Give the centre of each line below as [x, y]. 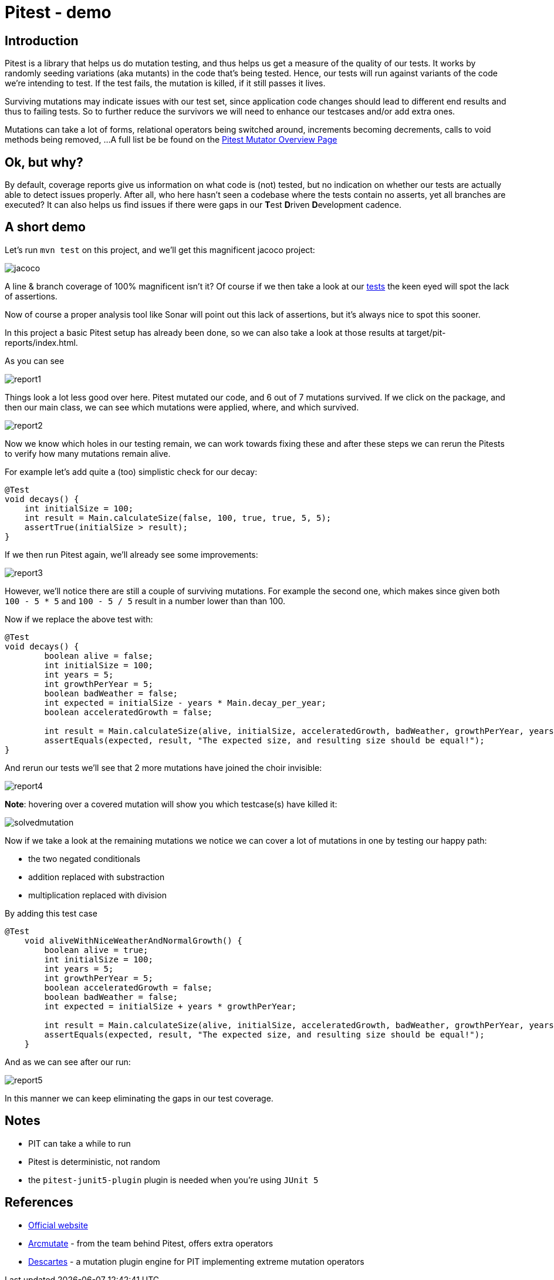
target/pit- [426, 332]
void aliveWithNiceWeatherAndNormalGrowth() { [133, 940]
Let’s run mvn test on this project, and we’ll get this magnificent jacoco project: [160, 250]
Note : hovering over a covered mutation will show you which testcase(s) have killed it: [171, 804]
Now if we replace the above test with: [79, 619]
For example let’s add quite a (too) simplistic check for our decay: [131, 471]
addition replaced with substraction [97, 877]
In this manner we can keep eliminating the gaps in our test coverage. [139, 1098]
